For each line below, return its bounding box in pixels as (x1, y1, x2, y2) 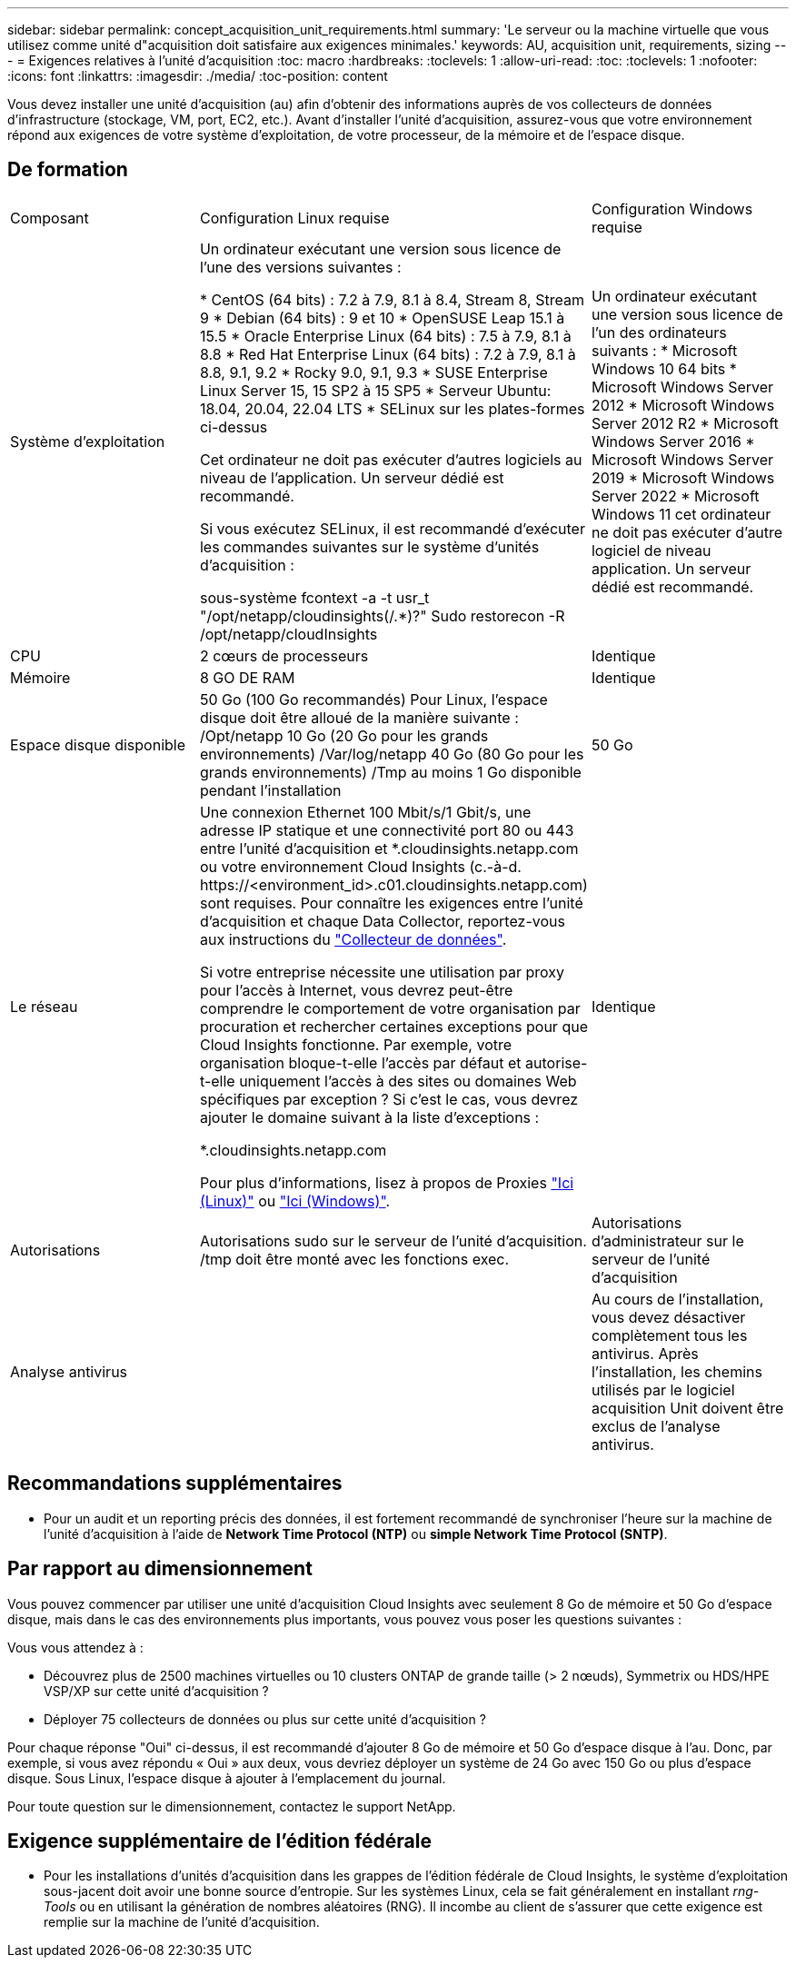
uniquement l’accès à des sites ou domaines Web (239, 1071, 577, 1090)
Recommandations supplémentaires (7, 1472, 343, 1495)
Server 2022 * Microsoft (591, 486, 760, 505)
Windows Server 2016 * (591, 432, 755, 451)
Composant (10, 208, 89, 227)
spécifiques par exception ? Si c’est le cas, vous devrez (199, 1089, 579, 1108)
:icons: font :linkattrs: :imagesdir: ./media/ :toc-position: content (7, 68, 388, 84)
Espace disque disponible (10, 735, 186, 754)
